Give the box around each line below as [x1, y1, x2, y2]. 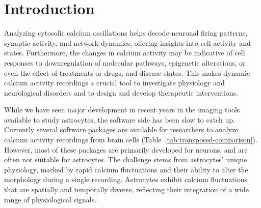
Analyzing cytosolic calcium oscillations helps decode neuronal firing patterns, [4, 27, 248, 38]
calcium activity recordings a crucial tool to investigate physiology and [4, 77, 225, 88]
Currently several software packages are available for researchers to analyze [4, 124, 239, 135]
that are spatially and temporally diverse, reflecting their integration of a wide [4, 184, 249, 195]
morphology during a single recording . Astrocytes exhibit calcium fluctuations [4, 174, 247, 185]
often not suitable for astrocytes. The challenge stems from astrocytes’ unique [4, 154, 247, 165]
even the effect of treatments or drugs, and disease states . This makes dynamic [4, 67, 250, 78]
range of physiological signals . [4, 194, 97, 204]
